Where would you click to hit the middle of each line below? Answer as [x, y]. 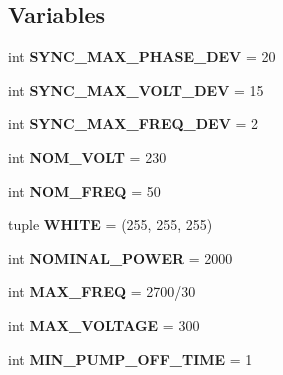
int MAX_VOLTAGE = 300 [104, 324]
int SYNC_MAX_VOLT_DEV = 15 [136, 89]
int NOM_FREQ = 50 [84, 190]
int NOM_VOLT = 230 [87, 156]
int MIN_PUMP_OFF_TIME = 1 [130, 358]
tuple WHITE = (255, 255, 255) [110, 224]
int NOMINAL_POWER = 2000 [120, 257]
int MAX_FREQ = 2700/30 [102, 291]
